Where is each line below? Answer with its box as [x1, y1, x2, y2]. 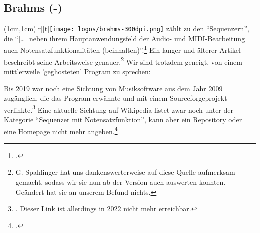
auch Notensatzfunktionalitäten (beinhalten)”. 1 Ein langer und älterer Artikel [4, 43, 241, 55]
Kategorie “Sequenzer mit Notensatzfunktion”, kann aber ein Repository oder [4, 114, 242, 124]
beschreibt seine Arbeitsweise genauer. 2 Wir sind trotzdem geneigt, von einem [4, 55, 242, 67]
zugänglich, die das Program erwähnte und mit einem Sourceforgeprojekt [4, 93, 227, 103]
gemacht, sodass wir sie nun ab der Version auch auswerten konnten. [15, 177, 226, 187]
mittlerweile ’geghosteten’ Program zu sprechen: [4, 66, 151, 76]
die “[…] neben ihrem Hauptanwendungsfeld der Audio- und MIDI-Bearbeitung [4, 33, 245, 43]
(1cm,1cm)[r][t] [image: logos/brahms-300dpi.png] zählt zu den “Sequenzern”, [4, 23, 249, 34]
